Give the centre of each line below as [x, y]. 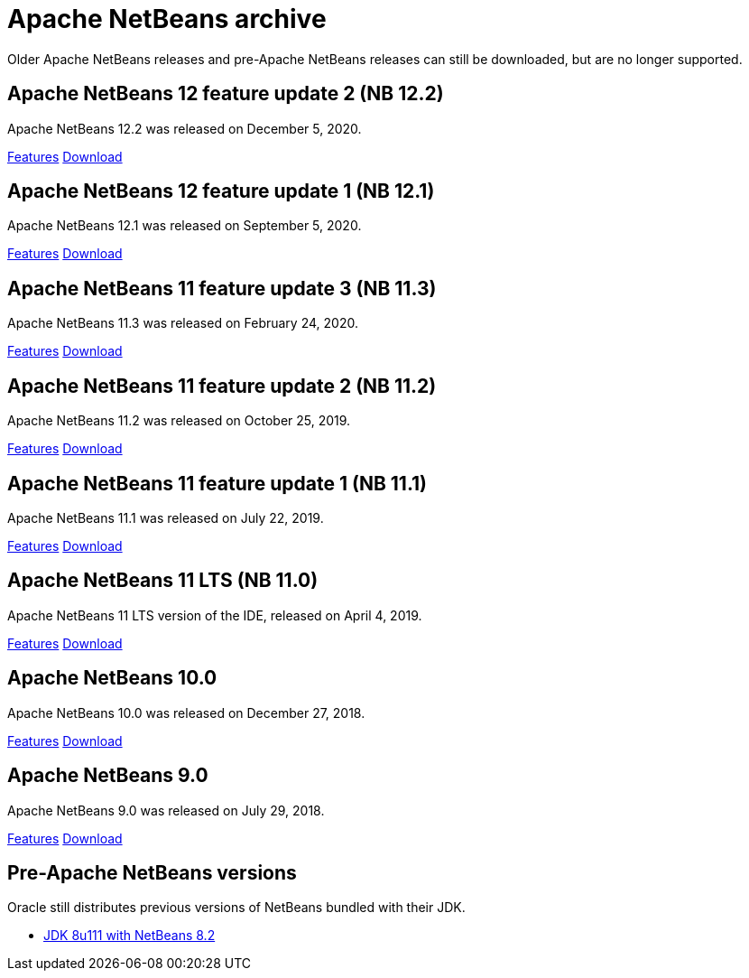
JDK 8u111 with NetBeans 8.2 [129, 936]
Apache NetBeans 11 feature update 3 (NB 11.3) [222, 288]
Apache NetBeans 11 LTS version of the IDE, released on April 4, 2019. [215, 615]
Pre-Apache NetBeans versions [152, 872]
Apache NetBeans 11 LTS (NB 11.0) [163, 581]
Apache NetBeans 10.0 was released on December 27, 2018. [186, 713]
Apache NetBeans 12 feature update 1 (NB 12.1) [221, 191]
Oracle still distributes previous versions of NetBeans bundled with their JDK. [236, 908]
